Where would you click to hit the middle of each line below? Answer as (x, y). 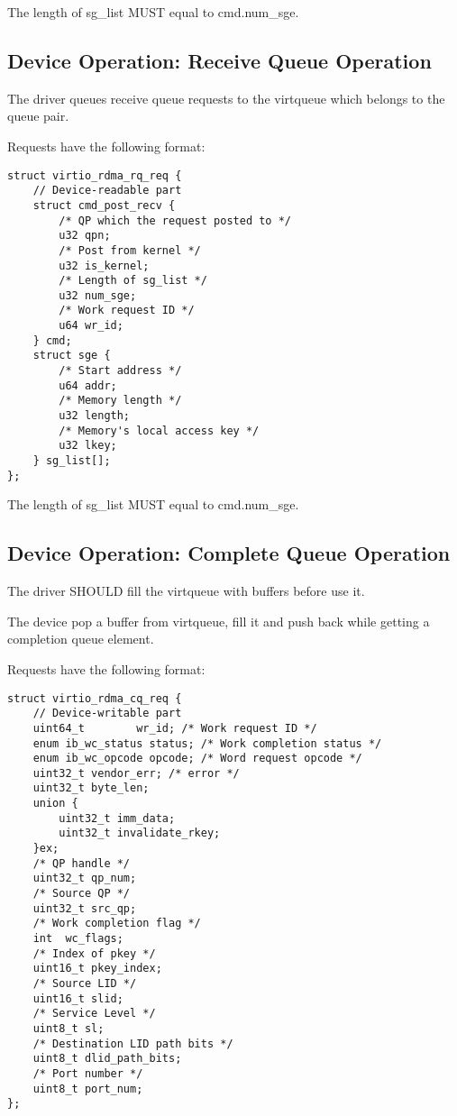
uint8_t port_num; (88, 1089)
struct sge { (72, 356)
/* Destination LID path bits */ (133, 1043)
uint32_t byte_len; (91, 788)
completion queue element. (81, 639)
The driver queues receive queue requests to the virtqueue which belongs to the (226, 98)
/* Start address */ (120, 371)
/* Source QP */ (82, 894)
